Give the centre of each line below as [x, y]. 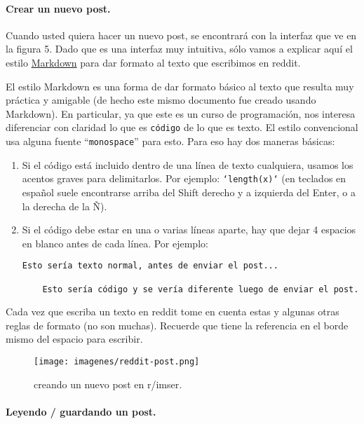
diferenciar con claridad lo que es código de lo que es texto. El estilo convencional [182, 127]
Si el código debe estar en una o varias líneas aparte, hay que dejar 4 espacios [189, 230]
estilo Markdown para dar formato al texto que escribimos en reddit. [153, 62]
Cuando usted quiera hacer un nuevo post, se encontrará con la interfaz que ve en [181, 35]
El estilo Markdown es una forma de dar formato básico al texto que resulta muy [180, 86]
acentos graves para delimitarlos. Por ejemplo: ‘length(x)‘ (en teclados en [184, 178]
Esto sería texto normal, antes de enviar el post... [150, 266]
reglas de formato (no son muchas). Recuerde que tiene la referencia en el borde [177, 325]
